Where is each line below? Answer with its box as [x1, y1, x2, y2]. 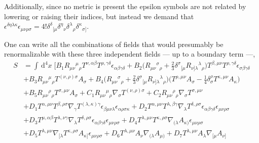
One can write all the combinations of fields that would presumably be [4, 38, 224, 49]
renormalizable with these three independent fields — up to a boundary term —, [4, 49, 255, 59]
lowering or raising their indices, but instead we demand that [4, 11, 194, 21]
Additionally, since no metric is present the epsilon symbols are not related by [4, 1, 246, 11]
